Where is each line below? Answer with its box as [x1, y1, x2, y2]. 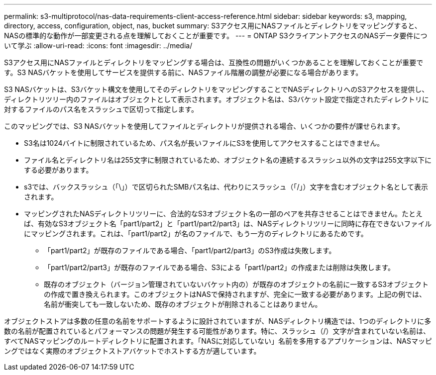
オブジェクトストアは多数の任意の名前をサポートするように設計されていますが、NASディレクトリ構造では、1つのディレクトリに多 [4, 317, 432, 325]
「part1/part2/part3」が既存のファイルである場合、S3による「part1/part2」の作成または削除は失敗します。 [44, 263, 395, 272]
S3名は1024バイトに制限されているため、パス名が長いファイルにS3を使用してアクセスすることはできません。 [24, 139, 384, 147]
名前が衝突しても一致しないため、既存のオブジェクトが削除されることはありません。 [44, 300, 322, 308]
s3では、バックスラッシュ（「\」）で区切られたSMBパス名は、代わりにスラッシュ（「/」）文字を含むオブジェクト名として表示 [24, 183, 429, 191]
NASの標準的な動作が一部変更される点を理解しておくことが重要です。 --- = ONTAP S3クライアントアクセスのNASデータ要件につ [4, 31, 428, 40]
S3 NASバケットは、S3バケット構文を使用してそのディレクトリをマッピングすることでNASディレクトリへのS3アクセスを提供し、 [4, 85, 429, 94]
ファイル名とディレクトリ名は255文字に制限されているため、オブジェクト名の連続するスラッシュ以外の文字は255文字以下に [24, 156, 432, 164]
